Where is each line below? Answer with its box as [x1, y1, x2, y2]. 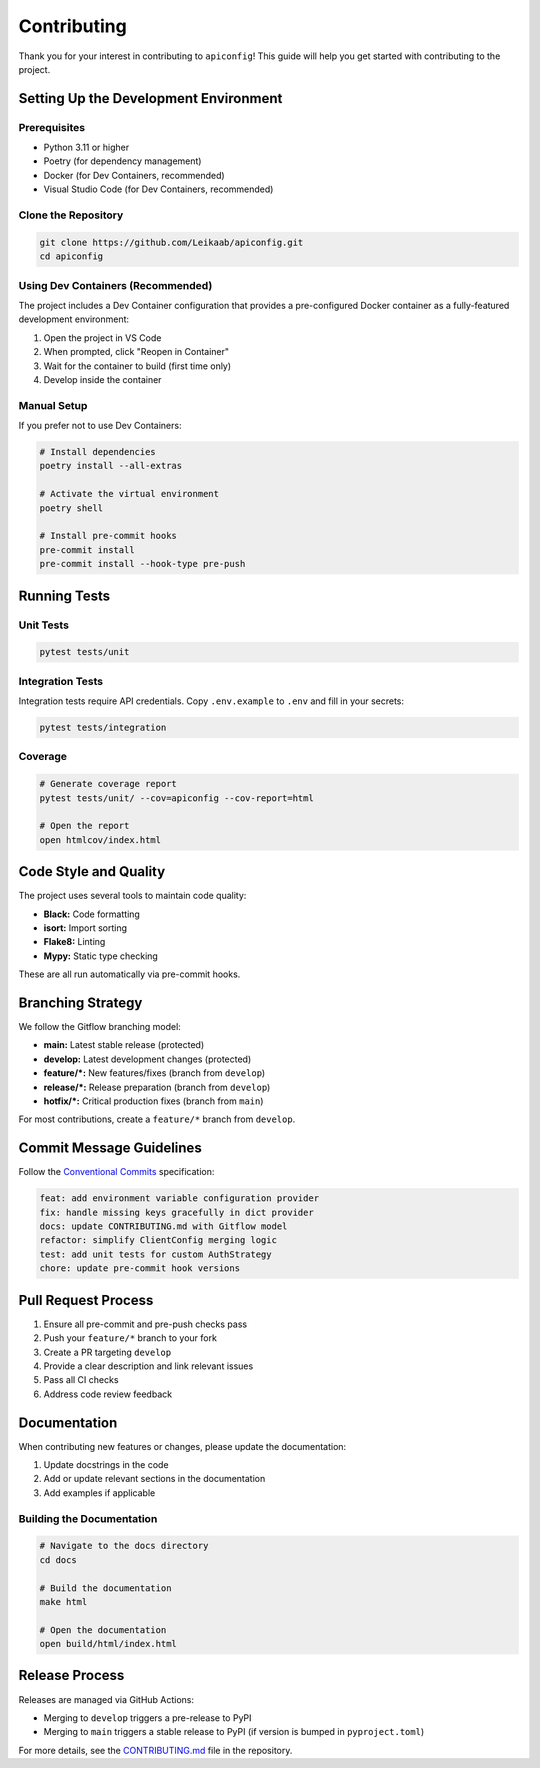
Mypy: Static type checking [43, 950, 159, 962]
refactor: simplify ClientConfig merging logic [39, 1235, 277, 1246]
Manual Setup [18, 398, 88, 412]
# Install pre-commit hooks [39, 530, 177, 542]
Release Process [18, 1667, 125, 1684]
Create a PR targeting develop [43, 1346, 172, 1358]
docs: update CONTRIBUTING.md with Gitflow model [39, 1221, 288, 1232]
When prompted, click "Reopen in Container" [43, 346, 230, 358]
